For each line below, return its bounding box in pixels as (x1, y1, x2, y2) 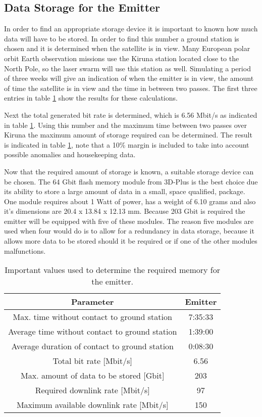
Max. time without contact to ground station (13, 311, 172, 323)
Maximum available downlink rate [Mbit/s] (16, 399, 169, 411)
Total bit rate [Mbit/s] (53, 355, 132, 367)
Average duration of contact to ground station (11, 340, 174, 352)
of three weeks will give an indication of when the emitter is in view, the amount (4, 73, 254, 83)
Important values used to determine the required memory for (5, 264, 220, 276)
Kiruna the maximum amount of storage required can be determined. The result (4, 129, 252, 140)
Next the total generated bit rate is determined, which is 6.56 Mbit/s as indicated (4, 109, 257, 120)
